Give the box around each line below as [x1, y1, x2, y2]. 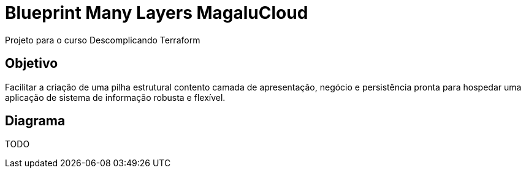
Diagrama [5, 113, 66, 129]
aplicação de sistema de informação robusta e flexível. [5, 92, 226, 103]
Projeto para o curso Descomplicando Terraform [5, 34, 200, 45]
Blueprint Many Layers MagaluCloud [5, 2, 308, 23]
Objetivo [5, 56, 58, 72]
